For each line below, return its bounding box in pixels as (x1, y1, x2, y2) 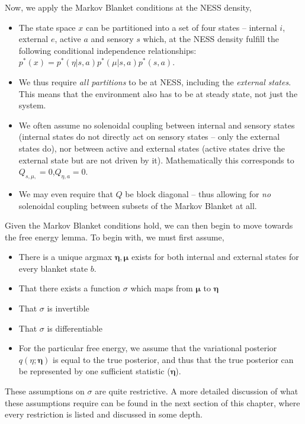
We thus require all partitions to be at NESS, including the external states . (18, 75, 291, 88)
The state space (18, 21, 76, 33)
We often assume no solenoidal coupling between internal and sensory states (18, 118, 295, 131)
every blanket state (18, 262, 88, 274)
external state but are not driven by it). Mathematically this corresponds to (18, 153, 294, 166)
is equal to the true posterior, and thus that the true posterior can (53, 353, 294, 365)
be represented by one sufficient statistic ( (18, 365, 171, 377)
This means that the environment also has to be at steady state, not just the (18, 87, 298, 99)
